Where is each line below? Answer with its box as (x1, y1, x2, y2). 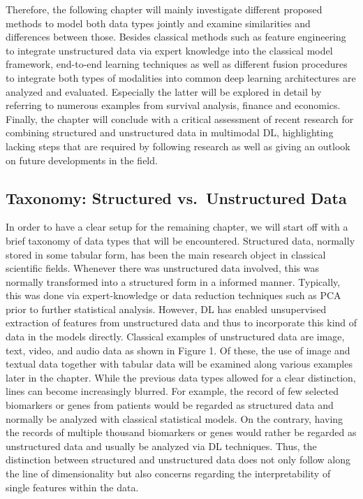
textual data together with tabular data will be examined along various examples (6, 356, 353, 371)
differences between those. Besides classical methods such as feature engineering (6, 29, 346, 44)
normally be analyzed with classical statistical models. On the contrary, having (6, 411, 343, 426)
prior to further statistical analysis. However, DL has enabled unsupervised (6, 301, 327, 316)
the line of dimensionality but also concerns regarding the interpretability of (6, 466, 331, 481)
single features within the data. (6, 479, 139, 494)
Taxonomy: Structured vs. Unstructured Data (6, 187, 347, 208)
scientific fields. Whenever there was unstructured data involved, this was (6, 261, 319, 275)
